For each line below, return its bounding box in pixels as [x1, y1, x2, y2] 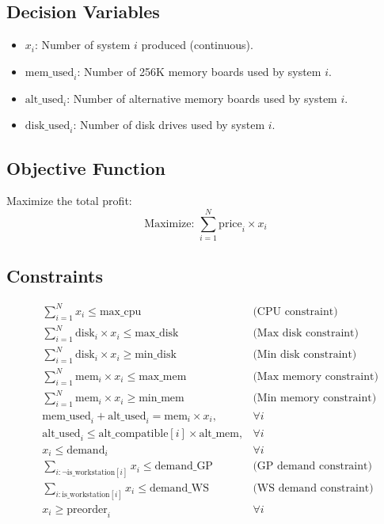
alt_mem [199, 427, 239, 439]
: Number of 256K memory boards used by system [77, 63, 321, 79]
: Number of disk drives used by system [73, 116, 265, 133]
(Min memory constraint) [253, 393, 377, 404]
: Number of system [34, 36, 131, 53]
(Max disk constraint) [253, 328, 359, 340]
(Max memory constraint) [253, 370, 378, 382]
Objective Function [6, 155, 166, 180]
